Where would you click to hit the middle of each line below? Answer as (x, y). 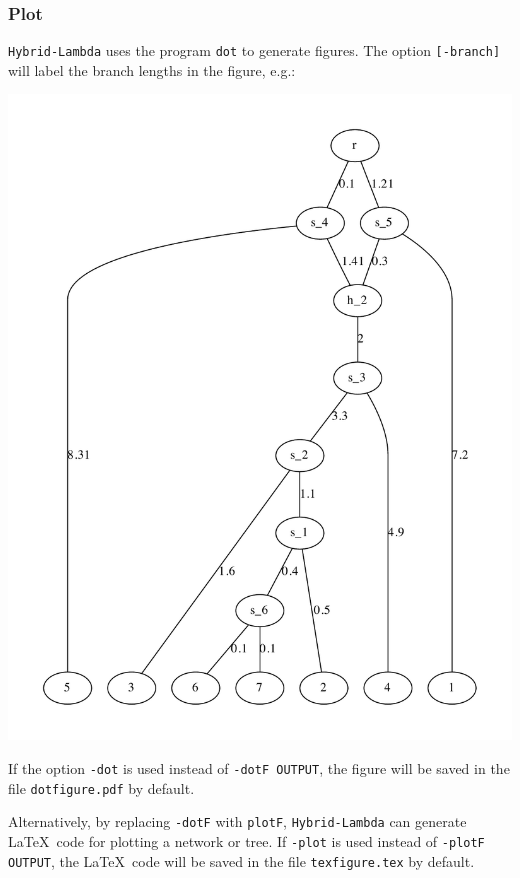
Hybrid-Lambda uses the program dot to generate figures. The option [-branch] (254, 50)
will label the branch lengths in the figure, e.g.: (152, 69)
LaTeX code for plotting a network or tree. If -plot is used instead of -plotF (246, 840)
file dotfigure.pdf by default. (101, 787)
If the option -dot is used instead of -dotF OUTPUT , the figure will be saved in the (259, 767)
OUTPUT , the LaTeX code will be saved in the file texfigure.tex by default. (241, 860)
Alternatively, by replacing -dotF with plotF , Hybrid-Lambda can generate (237, 821)
